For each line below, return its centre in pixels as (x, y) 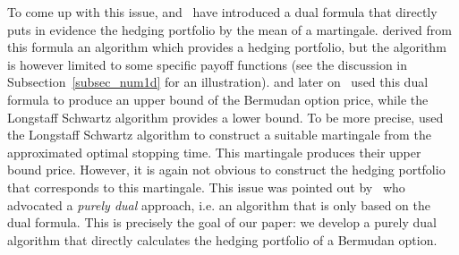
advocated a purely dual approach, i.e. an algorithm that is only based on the (219, 204)
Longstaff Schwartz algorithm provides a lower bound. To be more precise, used (225, 117)
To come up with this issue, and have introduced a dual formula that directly (222, 12)
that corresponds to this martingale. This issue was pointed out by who (206, 187)
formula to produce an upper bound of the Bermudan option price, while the (218, 99)
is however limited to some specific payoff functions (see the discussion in (208, 64)
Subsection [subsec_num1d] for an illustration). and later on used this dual (218, 82)
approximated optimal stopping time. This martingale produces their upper (214, 152)
